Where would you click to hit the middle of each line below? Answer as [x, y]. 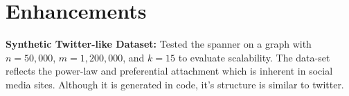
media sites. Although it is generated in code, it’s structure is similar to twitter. [175, 84]
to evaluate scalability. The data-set [254, 57]
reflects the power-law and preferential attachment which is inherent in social [169, 71]
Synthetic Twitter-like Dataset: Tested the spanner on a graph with [159, 44]
